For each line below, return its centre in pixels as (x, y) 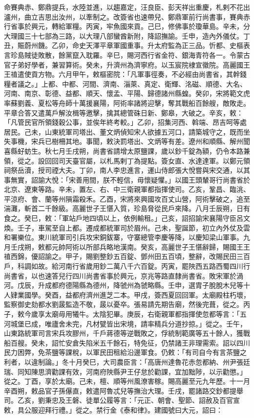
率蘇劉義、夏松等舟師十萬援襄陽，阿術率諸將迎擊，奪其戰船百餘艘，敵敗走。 (127, 103)
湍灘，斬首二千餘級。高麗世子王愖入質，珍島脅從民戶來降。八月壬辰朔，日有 (127, 208)
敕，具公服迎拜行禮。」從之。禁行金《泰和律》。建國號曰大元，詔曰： (113, 409)
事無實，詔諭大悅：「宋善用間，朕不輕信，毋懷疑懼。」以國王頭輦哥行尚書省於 (127, 179)
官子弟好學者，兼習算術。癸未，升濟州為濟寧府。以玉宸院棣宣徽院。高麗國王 (127, 64)
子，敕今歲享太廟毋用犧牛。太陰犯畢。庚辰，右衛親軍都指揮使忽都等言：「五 (125, 314)
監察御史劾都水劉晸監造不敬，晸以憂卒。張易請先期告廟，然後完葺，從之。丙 (127, 304)
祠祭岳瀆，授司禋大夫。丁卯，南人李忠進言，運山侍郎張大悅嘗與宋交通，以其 (127, 170)
